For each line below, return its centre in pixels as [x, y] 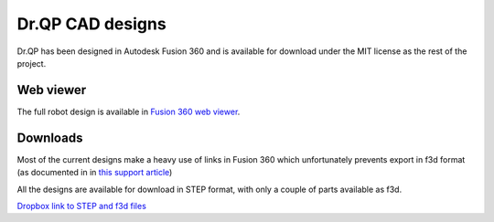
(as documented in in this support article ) [95, 173]
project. [32, 63]
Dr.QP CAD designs [91, 24]
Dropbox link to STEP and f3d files [81, 206]
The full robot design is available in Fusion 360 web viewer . [129, 111]
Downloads [50, 137]
